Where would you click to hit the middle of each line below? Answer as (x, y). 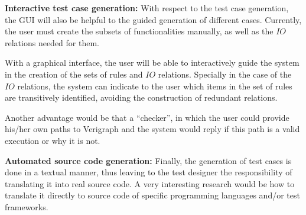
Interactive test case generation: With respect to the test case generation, (147, 8)
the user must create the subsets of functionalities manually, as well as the (139, 31)
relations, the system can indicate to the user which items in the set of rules (155, 86)
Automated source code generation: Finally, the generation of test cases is (148, 160)
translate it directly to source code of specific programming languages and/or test (152, 195)
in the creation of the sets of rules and (74, 74)
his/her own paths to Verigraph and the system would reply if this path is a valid (152, 129)
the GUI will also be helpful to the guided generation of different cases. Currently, (153, 19)
